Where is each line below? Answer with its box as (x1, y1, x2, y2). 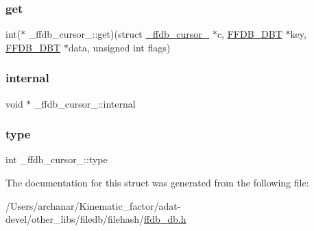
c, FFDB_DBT (217, 27, 282, 41)
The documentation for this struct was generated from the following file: (5, 175, 309, 190)
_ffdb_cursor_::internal (34, 96, 136, 110)
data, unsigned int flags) (68, 40, 171, 54)
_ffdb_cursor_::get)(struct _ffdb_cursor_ (28, 27, 210, 41)
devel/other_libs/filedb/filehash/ (5, 212, 145, 226)
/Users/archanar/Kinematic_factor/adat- (5, 198, 181, 212)
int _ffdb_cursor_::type (5, 152, 108, 167)
